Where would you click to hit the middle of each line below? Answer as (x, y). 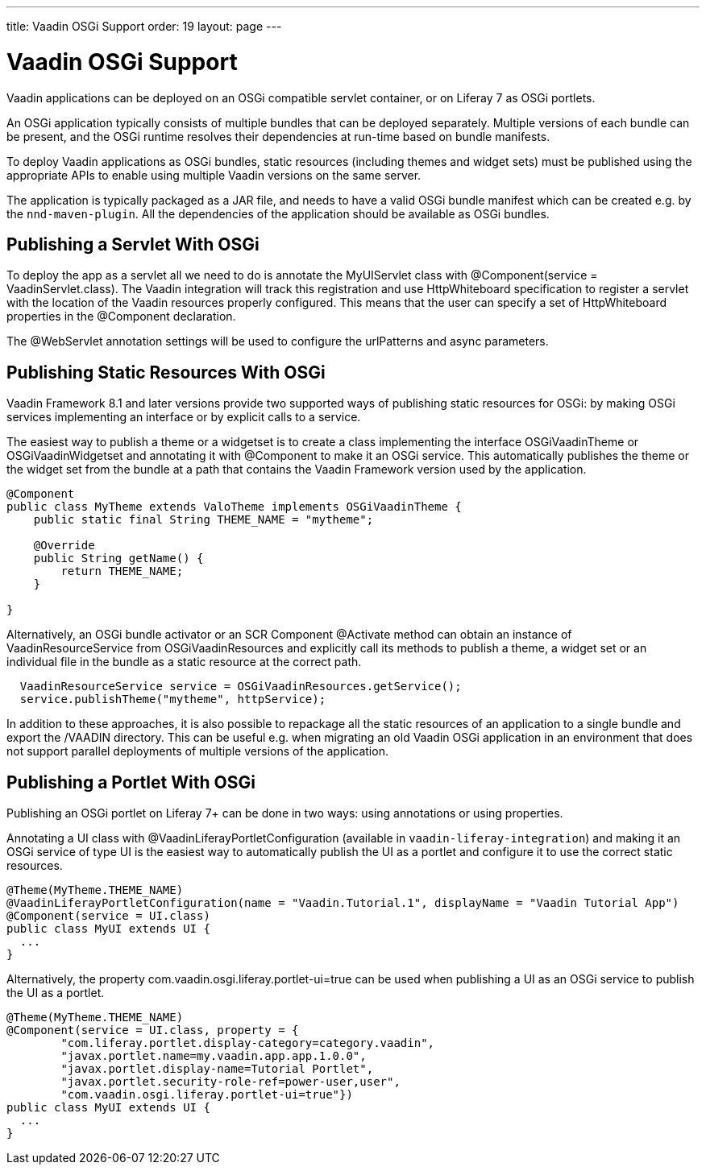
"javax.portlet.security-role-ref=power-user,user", (230, 1082)
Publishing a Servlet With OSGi (133, 244)
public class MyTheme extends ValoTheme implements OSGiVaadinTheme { (234, 507)
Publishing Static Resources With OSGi (166, 372)
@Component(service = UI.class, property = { (153, 1030)
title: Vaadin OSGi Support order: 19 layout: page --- (144, 26)
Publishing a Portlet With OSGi (131, 782)
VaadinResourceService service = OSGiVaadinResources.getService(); (241, 687)
